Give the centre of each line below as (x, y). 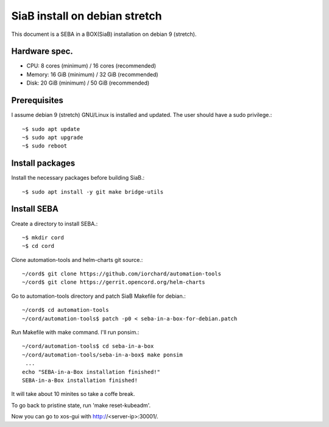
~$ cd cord (38, 246)
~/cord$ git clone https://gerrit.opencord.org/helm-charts (114, 282)
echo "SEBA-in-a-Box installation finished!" (91, 372)
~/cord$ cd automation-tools (65, 310)
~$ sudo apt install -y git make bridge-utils (93, 192)
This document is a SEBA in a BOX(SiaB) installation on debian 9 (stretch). (104, 34)
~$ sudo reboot (45, 146)
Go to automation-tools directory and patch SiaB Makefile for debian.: (98, 296)
